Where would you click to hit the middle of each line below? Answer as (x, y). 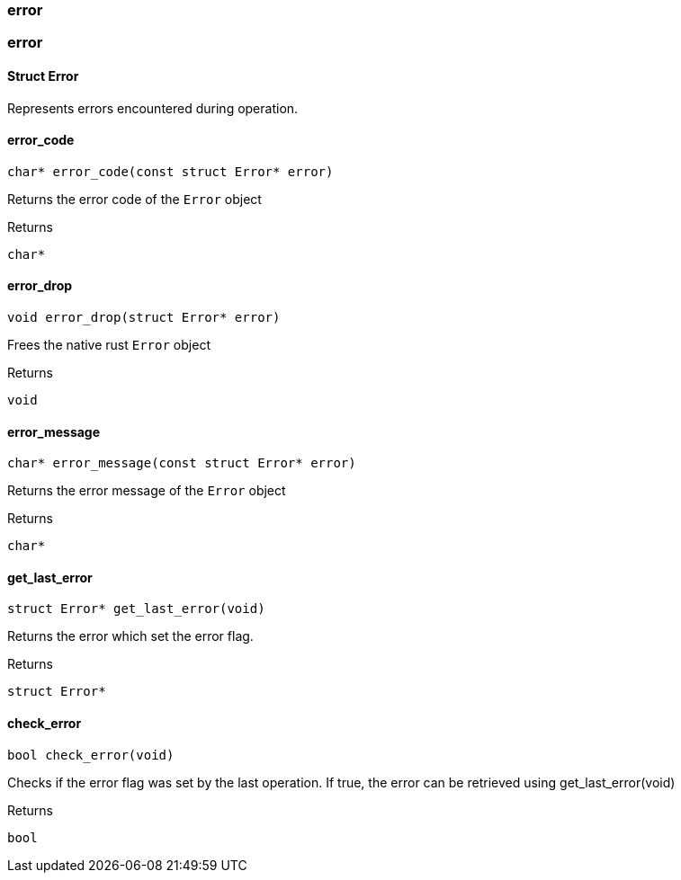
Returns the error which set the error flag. (130, 636)
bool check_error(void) (91, 755)
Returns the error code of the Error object (134, 199)
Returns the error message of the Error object (147, 491)
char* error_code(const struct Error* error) (170, 171)
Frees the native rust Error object (109, 345)
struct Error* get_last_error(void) (136, 609)
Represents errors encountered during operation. (153, 108)
